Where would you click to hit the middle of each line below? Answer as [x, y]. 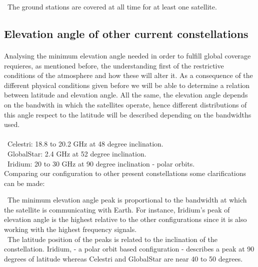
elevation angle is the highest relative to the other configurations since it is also [125, 219]
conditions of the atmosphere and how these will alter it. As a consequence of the [128, 75]
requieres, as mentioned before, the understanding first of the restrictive [114, 65]
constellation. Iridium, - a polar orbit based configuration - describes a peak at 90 [129, 249]
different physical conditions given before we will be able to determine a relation [127, 85]
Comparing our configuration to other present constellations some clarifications [125, 173]
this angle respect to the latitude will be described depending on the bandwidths [128, 114]
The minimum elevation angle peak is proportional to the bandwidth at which [127, 200]
